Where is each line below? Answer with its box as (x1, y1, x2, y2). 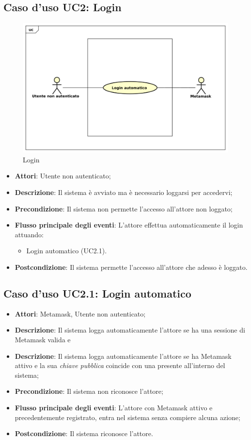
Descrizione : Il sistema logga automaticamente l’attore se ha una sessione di (15, 325, 245, 335)
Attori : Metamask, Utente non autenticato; (15, 308, 146, 318)
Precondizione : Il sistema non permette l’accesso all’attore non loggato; (15, 203, 233, 213)
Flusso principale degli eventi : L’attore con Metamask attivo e (15, 402, 213, 412)
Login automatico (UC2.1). (26, 246, 107, 256)
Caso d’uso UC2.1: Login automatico (3, 286, 191, 300)
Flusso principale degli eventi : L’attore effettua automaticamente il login (15, 220, 243, 230)
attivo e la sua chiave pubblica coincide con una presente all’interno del (15, 360, 225, 370)
